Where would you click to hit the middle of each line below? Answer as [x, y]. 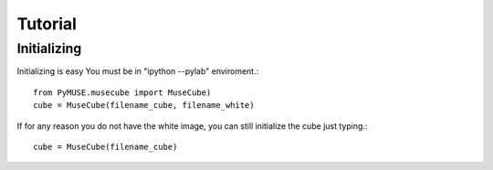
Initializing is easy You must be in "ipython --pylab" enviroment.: [138, 71]
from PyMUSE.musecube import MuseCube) [122, 92]
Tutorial [47, 24]
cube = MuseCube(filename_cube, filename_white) [144, 106]
